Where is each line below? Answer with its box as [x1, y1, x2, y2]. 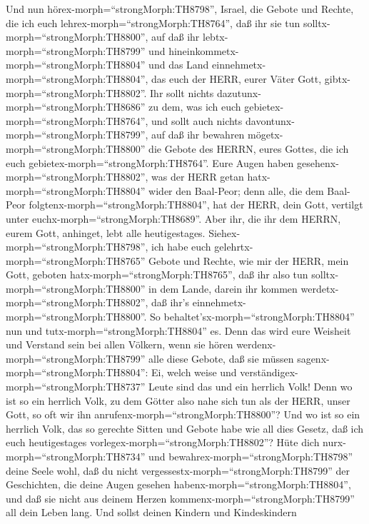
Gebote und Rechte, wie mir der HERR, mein [148, 253, 349, 268]
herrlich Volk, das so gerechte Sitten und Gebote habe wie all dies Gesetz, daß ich [6, 420, 364, 435]
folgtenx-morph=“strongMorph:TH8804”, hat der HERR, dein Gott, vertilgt [29, 197, 363, 212]
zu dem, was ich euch [148, 99, 241, 114]
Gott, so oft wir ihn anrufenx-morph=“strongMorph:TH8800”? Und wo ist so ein [6, 407, 360, 422]
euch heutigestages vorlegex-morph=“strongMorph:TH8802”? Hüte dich [6, 435, 320, 450]
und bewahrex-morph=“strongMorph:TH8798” [148, 449, 353, 463]
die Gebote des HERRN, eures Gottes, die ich [148, 141, 349, 156]
